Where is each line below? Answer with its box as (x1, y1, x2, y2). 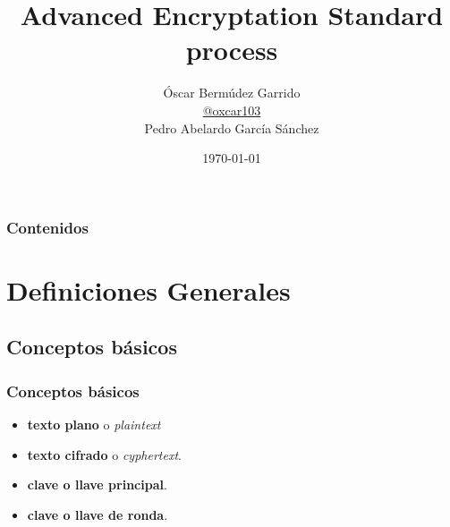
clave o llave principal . (27, 475, 167, 494)
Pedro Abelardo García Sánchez (144, 118, 319, 137)
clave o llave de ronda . (27, 505, 168, 523)
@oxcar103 (202, 100, 261, 119)
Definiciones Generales (6, 271, 291, 308)
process (185, 31, 278, 68)
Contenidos (6, 216, 89, 238)
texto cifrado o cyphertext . (27, 445, 182, 463)
